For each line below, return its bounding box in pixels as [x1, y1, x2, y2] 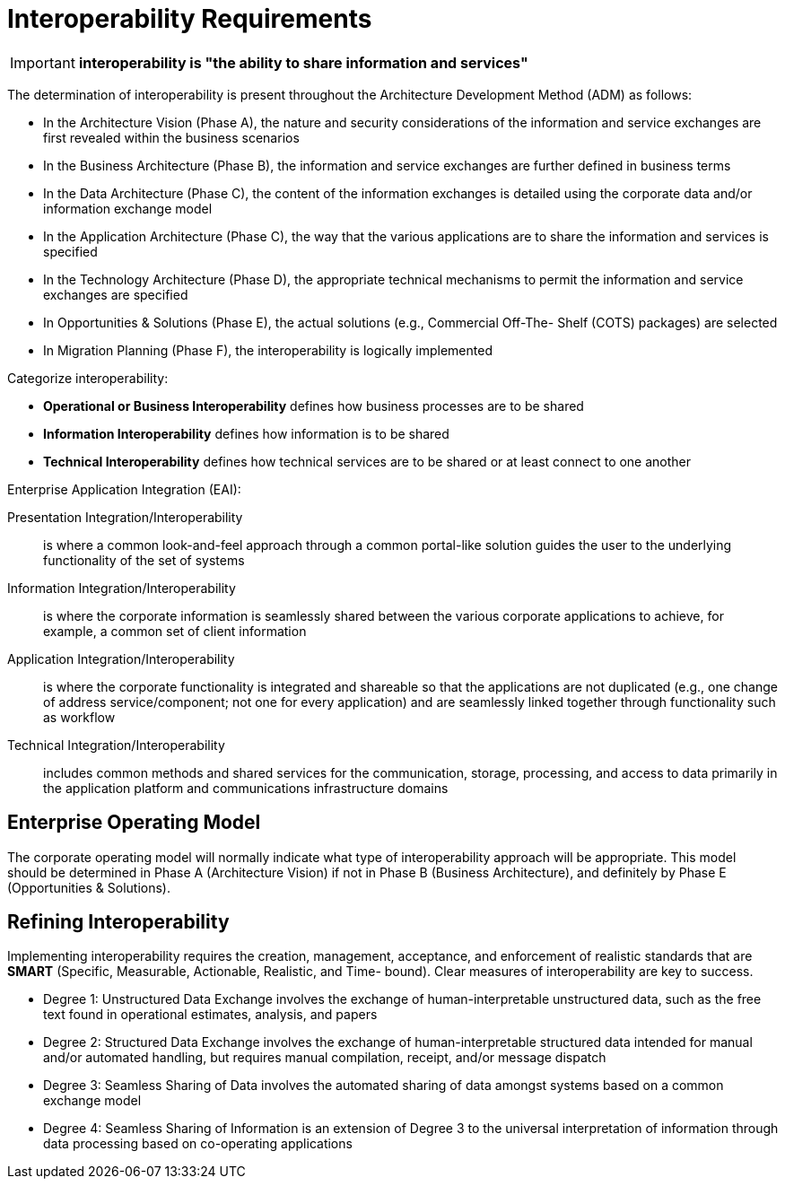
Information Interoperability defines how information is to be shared [43, 425, 449, 441]
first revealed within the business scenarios [43, 129, 300, 145]
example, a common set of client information [43, 623, 307, 639]
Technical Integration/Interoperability [7, 737, 225, 753]
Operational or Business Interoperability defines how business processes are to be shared [43, 397, 584, 414]
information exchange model [43, 200, 213, 216]
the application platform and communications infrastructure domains [43, 780, 449, 796]
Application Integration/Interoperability [7, 650, 235, 667]
